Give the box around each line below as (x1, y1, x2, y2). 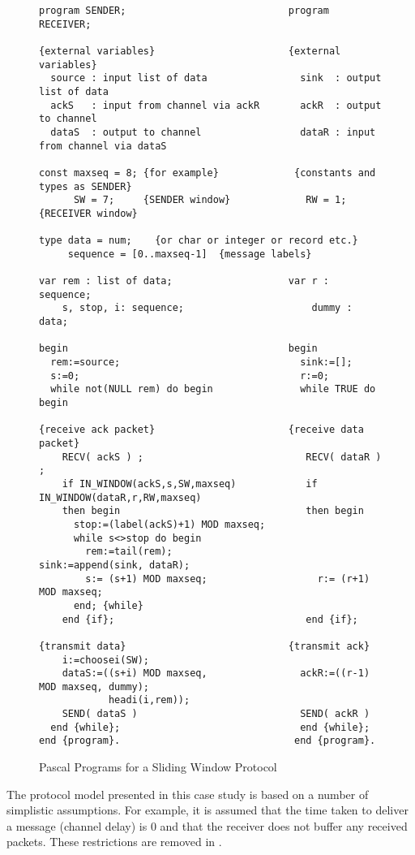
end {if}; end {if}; (62, 613, 358, 625)
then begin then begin (62, 505, 364, 517)
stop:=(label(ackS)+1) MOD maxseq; (73, 518, 266, 530)
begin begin (39, 343, 318, 355)
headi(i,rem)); (108, 694, 190, 706)
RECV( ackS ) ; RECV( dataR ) (62, 451, 382, 463)
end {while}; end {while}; (50, 721, 370, 733)
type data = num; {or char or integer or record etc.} (39, 235, 358, 247)
